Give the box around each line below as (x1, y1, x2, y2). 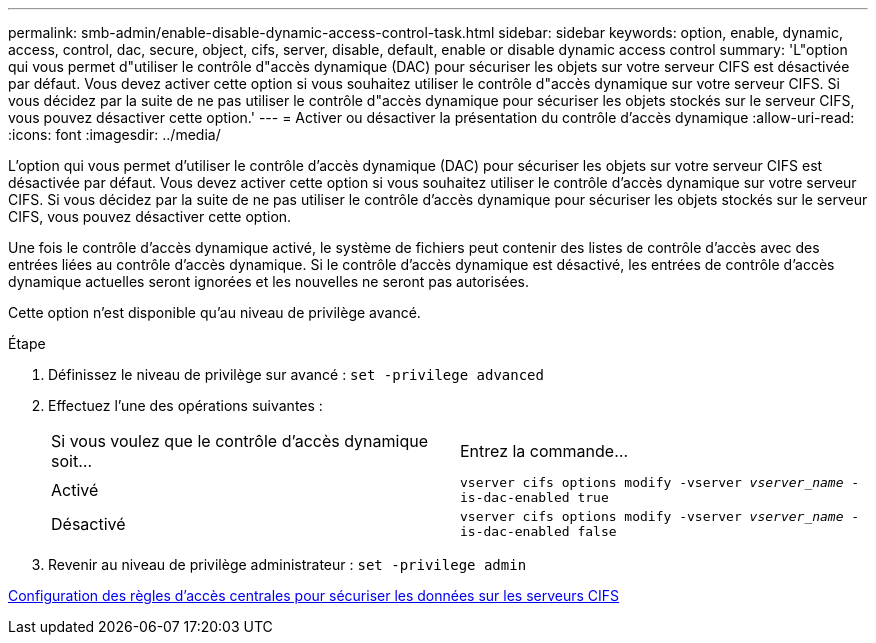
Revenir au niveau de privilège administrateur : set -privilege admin (48, 556, 527, 573)
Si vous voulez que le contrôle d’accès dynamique (51, 431, 429, 451)
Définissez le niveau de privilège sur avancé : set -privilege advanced (48, 366, 544, 383)
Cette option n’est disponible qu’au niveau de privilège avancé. (8, 304, 421, 321)
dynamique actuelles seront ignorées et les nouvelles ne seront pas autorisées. (8, 273, 529, 290)
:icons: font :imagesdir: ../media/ (8, 126, 221, 143)
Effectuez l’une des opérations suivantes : (48, 397, 323, 414)
